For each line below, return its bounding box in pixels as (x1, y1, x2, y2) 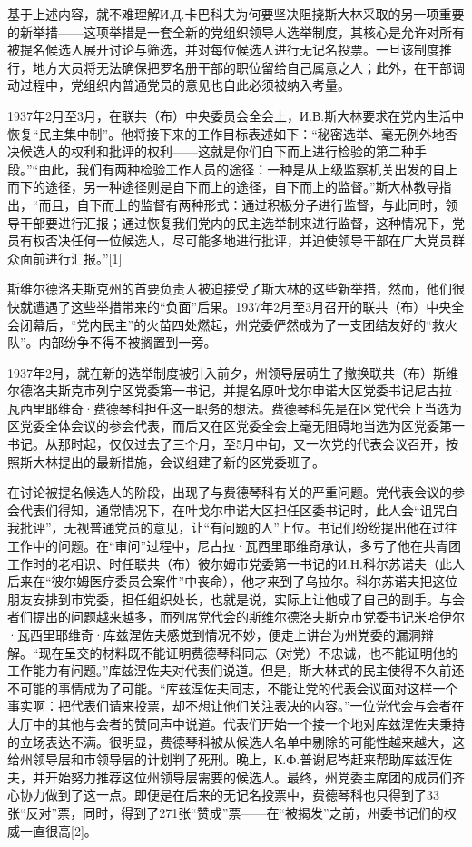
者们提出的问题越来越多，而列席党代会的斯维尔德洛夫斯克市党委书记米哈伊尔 (7, 607, 465, 626)
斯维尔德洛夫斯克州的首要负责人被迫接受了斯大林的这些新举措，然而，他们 (7, 279, 452, 298)
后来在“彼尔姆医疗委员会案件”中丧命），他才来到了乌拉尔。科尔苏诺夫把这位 (7, 572, 458, 591)
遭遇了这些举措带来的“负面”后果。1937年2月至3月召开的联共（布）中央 (32, 296, 452, 315)
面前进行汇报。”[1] (19, 248, 123, 267)
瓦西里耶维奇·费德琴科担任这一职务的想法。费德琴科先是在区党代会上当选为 (7, 398, 462, 417)
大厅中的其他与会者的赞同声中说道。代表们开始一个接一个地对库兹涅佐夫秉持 (7, 713, 465, 732)
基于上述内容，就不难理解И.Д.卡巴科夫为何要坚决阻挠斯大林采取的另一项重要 (7, 5, 465, 23)
